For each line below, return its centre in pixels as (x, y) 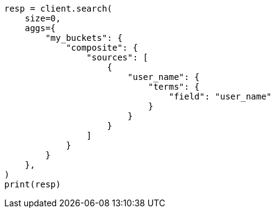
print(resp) (33, 184)
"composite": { (102, 48)
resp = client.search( (59, 9)
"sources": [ (117, 57)
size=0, (43, 18)
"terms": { (174, 87)
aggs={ (40, 28)
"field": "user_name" (220, 96)
